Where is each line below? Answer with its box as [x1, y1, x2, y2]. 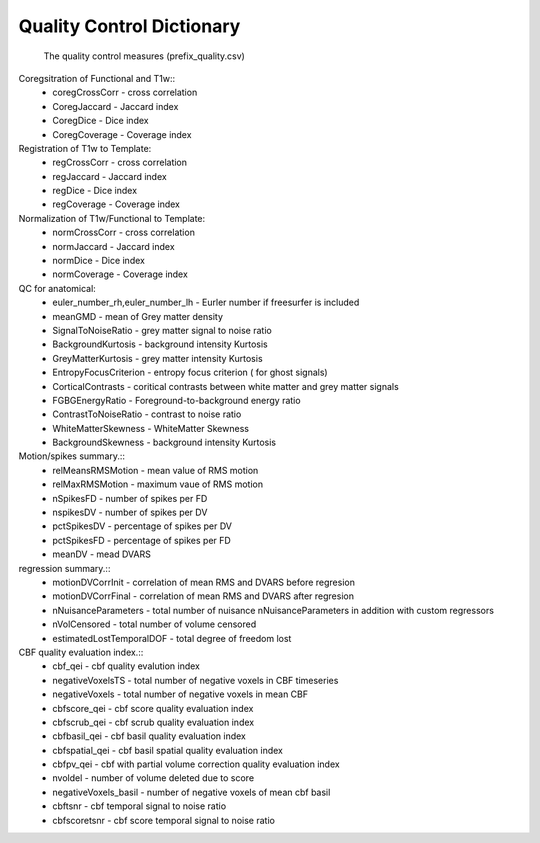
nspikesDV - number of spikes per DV [52, 506, 208, 519]
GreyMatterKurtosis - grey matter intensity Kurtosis [52, 352, 264, 364]
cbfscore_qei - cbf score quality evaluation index [52, 702, 254, 714]
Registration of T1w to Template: [18, 142, 152, 154]
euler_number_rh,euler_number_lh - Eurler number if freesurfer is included [52, 296, 360, 309]
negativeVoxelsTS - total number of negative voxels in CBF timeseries [52, 674, 339, 686]
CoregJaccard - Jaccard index [52, 100, 179, 112]
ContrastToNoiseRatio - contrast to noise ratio [52, 408, 242, 420]
